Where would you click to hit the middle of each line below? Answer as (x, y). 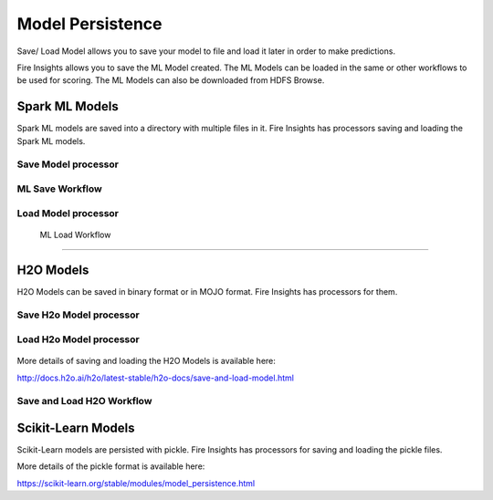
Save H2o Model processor (79, 315)
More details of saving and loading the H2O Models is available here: (146, 361)
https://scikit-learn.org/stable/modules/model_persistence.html (136, 483)
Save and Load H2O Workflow (84, 401)
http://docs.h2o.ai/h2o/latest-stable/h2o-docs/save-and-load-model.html (155, 378)
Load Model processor (68, 213)
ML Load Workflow (75, 234)
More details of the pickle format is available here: (111, 466)
